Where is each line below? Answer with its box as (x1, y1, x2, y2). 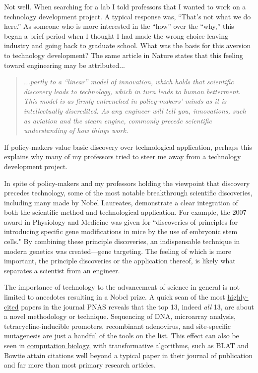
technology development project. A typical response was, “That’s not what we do (4, 11, 251, 21)
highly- (227, 292, 249, 302)
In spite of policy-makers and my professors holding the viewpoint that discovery (4, 178, 250, 188)
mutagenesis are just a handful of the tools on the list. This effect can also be (4, 330, 239, 341)
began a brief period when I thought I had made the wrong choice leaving (4, 30, 229, 41)
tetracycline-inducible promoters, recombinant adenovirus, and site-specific (4, 320, 231, 331)
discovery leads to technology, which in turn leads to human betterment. (23, 86, 241, 96)
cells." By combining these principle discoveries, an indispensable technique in (4, 236, 240, 247)
